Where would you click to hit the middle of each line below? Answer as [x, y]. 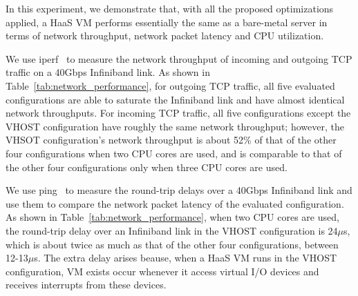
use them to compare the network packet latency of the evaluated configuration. [175, 203]
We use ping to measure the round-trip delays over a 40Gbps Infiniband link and [179, 190]
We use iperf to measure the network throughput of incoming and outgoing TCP [179, 58]
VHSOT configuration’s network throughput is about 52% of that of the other [171, 140]
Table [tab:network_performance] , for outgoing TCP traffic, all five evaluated [170, 85]
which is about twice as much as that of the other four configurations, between [172, 244]
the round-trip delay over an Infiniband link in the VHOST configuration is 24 [172, 230]
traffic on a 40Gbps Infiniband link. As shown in [108, 72]
